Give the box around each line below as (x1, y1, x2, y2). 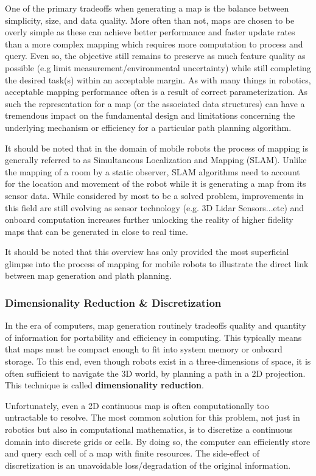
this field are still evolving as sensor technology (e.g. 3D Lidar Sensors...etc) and (5, 201, 304, 214)
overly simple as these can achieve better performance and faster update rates (5, 26, 295, 38)
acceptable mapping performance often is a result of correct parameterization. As (5, 85, 308, 98)
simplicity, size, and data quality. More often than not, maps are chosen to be (5, 13, 295, 26)
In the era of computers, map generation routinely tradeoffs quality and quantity (5, 319, 306, 332)
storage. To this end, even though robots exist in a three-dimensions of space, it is (5, 355, 311, 368)
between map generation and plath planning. (5, 269, 172, 282)
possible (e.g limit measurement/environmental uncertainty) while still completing (5, 61, 311, 74)
